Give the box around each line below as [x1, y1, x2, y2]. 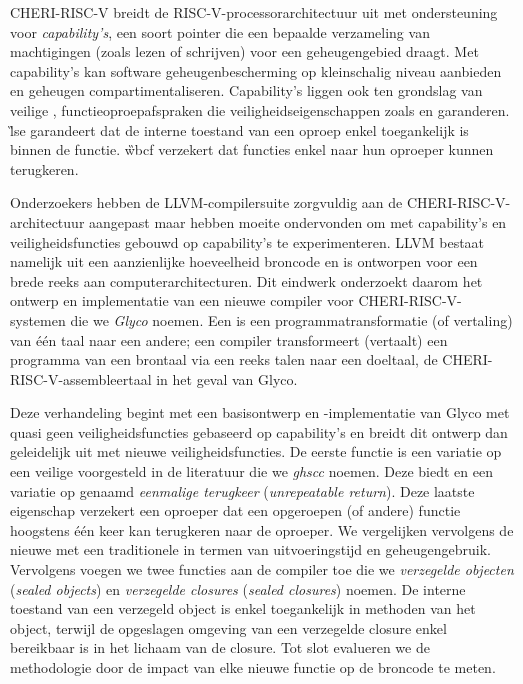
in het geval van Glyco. [156, 368, 298, 389]
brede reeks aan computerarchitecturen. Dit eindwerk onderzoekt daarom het [10, 270, 483, 291]
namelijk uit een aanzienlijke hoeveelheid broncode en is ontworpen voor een [10, 251, 478, 272]
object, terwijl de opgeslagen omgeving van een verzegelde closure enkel [10, 617, 447, 638]
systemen [10, 309, 66, 330]
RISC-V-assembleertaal [10, 368, 152, 389]
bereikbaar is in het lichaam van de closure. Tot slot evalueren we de [10, 637, 430, 658]
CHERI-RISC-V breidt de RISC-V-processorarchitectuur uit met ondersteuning [10, 2, 498, 22]
